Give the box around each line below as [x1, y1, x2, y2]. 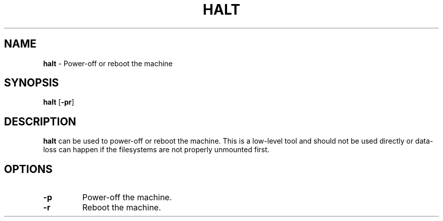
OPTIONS [4, 162, 53, 175]
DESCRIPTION [4, 115, 76, 128]
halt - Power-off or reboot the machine [43, 59, 173, 68]
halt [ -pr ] [43, 98, 74, 107]
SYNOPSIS [4, 76, 59, 90]
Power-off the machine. [82, 192, 172, 203]
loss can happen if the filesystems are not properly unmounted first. [43, 145, 270, 154]
